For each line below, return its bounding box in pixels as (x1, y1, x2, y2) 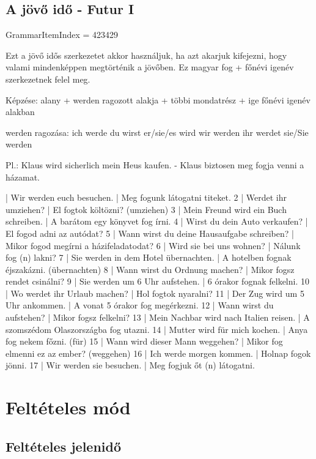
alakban (6, 105, 35, 118)
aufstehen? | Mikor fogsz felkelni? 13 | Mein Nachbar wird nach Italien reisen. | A (6, 311, 310, 324)
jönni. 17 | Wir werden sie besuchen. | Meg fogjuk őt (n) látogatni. (6, 359, 255, 371)
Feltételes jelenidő (6, 436, 122, 455)
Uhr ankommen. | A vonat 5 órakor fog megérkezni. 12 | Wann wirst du (6, 299, 274, 312)
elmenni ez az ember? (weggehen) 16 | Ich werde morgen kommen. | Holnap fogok (6, 346, 311, 359)
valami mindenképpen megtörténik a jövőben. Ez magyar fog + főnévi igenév (6, 61, 294, 73)
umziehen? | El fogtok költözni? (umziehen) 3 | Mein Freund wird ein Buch (6, 203, 287, 215)
